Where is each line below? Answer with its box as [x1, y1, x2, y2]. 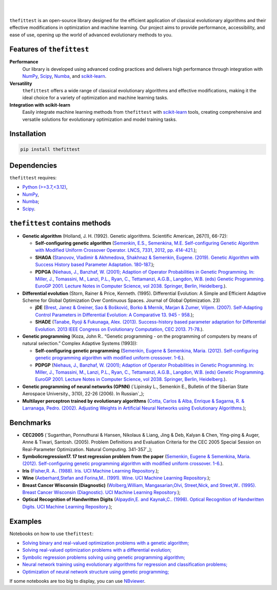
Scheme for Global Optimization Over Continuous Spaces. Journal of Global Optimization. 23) [22, 297, 221, 303]
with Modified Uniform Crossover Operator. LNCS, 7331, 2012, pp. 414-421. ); [35, 247, 197, 253]
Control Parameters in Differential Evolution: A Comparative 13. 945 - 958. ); [35, 312, 194, 318]
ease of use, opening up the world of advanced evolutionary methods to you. [9, 31, 173, 38]
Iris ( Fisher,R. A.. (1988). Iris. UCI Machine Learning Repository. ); [22, 467, 159, 474]
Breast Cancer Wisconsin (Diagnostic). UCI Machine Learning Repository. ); [22, 489, 181, 495]
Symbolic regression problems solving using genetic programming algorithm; [22, 554, 186, 560]
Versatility [9, 80, 32, 87]
